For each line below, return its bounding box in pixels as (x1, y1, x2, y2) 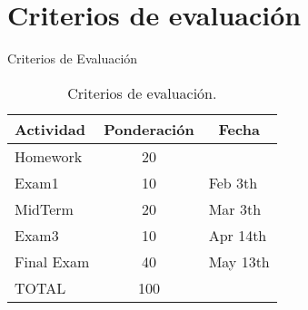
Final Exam (15, 250, 90, 272)
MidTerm (15, 198, 74, 219)
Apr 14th (208, 224, 267, 246)
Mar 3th (208, 198, 262, 219)
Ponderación (104, 118, 194, 140)
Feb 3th (208, 171, 258, 193)
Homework (15, 145, 83, 167)
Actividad (15, 118, 86, 140)
